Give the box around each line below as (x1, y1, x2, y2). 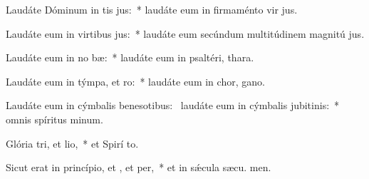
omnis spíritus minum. (6, 111, 103, 126)
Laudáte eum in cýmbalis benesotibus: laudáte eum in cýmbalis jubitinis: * (6, 98, 340, 113)
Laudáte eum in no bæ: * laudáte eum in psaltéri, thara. (6, 50, 254, 65)
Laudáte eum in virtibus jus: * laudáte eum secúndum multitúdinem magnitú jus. (6, 26, 365, 41)
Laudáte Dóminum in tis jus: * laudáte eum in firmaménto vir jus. (6, 2, 298, 16)
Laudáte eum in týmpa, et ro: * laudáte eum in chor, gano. (6, 73, 265, 88)
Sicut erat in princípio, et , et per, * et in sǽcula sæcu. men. (6, 160, 271, 175)
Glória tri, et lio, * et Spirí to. (6, 135, 139, 150)
